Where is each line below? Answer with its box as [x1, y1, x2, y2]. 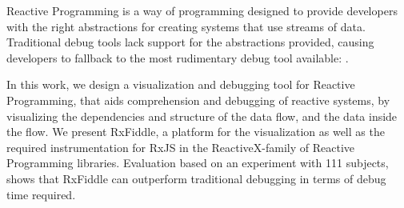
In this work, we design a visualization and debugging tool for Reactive [6, 76, 355, 93]
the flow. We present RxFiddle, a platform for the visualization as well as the [6, 123, 385, 140]
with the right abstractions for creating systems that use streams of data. [6, 18, 366, 34]
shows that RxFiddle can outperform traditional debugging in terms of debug [6, 170, 386, 186]
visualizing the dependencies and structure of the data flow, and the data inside [6, 107, 398, 124]
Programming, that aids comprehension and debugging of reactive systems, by [6, 91, 390, 108]
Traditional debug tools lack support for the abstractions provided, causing [6, 34, 374, 50]
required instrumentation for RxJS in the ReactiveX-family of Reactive [6, 138, 355, 155]
